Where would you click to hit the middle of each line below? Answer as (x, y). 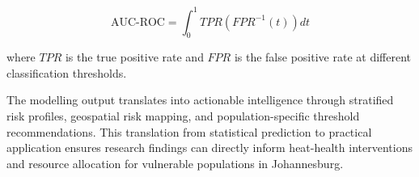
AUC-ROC (138, 22)
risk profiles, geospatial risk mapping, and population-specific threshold (183, 116)
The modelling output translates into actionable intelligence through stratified (200, 100)
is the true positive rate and (134, 57)
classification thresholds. (67, 72)
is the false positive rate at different (322, 57)
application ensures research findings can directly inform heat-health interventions (209, 147)
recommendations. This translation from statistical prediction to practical (189, 131)
